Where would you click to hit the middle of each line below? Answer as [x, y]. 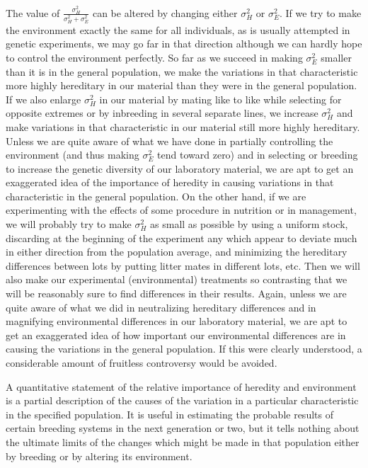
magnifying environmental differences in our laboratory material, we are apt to [177, 321]
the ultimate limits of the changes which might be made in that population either [183, 441]
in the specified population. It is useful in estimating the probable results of [169, 414]
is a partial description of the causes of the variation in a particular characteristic [182, 400]
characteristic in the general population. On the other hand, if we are [156, 196]
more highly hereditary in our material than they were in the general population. [182, 85]
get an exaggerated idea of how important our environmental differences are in [176, 335]
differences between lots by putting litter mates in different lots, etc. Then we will [183, 265]
